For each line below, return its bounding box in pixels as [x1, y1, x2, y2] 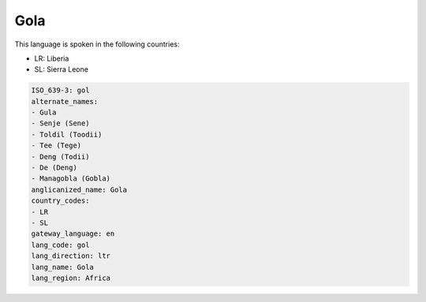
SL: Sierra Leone [34, 65, 88, 74]
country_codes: [31, 196, 90, 205]
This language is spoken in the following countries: [14, 39, 180, 49]
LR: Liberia [34, 54, 69, 63]
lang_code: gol [31, 240, 90, 249]
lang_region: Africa [31, 273, 110, 282]
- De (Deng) [31, 163, 78, 173]
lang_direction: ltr [31, 252, 110, 260]
